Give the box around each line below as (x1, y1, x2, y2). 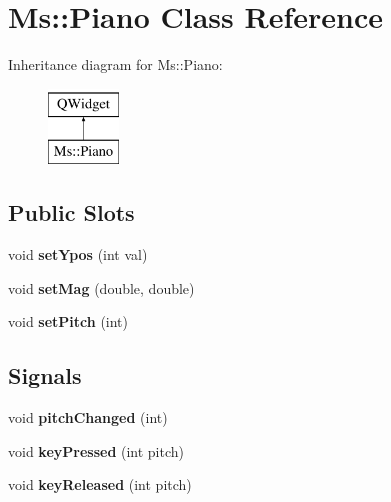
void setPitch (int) (8, 311, 129, 332)
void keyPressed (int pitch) (8, 440, 185, 461)
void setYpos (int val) (8, 244, 148, 265)
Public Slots (8, 197, 135, 228)
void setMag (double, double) (8, 277, 195, 298)
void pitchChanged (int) (8, 407, 168, 428)
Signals (8, 360, 82, 391)
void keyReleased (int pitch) (8, 474, 192, 495)
